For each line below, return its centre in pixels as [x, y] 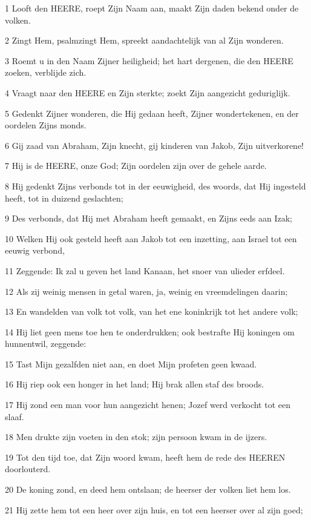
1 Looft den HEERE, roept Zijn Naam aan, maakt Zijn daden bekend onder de [152, 8]
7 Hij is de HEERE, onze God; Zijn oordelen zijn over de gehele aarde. [136, 166]
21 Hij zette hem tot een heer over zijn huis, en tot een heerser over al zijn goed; [154, 509]
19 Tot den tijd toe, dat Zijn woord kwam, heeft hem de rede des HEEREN [145, 457]
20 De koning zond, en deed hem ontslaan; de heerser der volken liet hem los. [148, 489]
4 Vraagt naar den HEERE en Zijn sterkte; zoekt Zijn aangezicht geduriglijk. [148, 92]
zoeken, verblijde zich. [46, 72]
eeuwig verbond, [35, 250]
